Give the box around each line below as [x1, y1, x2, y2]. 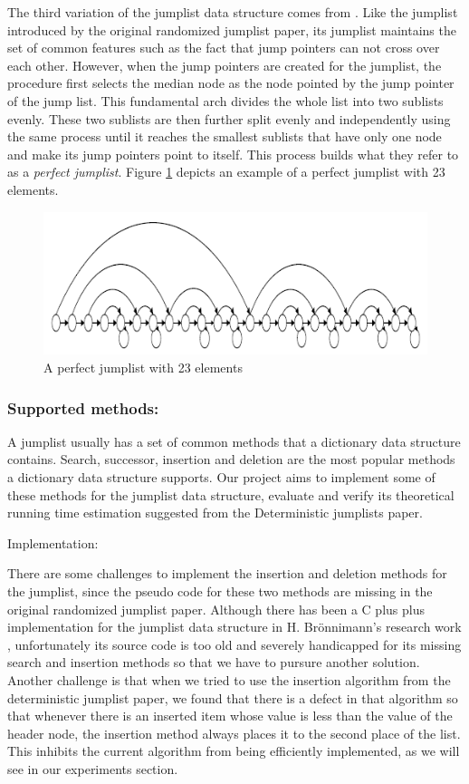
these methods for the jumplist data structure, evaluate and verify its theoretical [7, 485, 455, 504]
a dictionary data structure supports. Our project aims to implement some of [7, 468, 435, 487]
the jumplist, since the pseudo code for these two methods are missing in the [7, 582, 433, 601]
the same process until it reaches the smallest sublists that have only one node [7, 127, 442, 146]
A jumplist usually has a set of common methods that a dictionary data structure [7, 431, 461, 450]
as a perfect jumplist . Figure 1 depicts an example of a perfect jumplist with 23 [7, 162, 445, 181]
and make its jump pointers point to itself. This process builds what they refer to [7, 144, 459, 163]
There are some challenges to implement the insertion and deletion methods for [7, 564, 447, 583]
